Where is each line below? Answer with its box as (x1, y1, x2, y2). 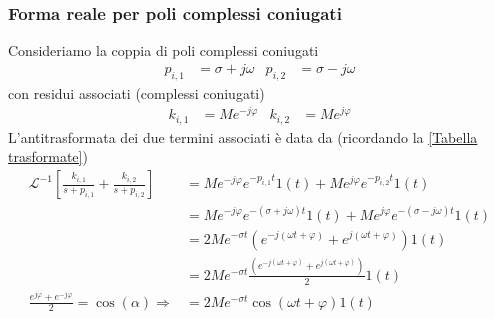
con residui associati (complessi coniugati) (8, 82, 265, 103)
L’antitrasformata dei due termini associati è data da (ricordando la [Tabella (8, 126, 478, 147)
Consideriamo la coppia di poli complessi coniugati (8, 40, 319, 61)
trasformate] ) (8, 146, 88, 167)
